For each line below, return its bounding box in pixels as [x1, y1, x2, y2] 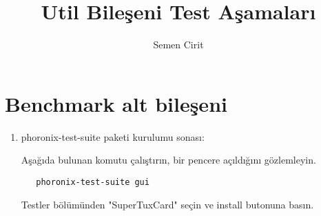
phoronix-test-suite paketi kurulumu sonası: [21, 129, 205, 144]
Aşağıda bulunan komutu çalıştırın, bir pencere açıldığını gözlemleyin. [21, 153, 316, 167]
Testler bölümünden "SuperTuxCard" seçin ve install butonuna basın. [21, 197, 314, 211]
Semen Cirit [153, 37, 204, 52]
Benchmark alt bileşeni [5, 89, 227, 117]
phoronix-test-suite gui [36, 177, 149, 187]
